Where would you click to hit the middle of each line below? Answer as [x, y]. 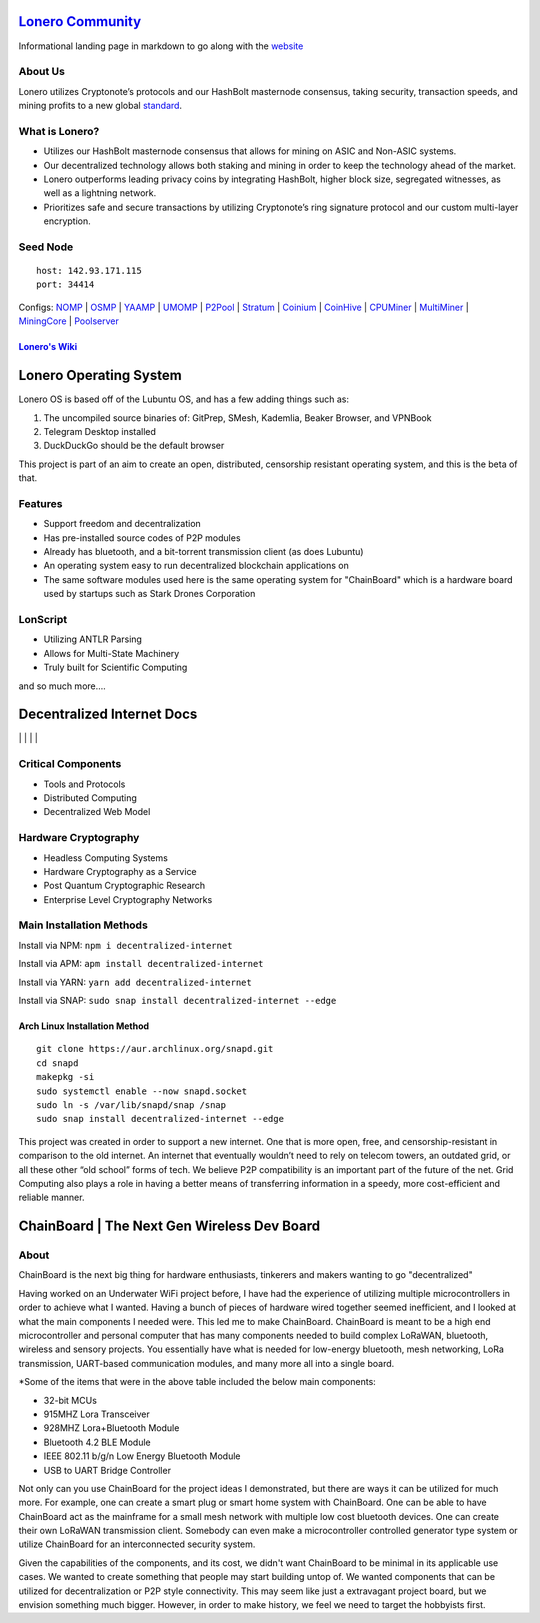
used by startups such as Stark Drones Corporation [149, 594]
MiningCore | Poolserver [69, 321]
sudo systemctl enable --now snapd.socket [142, 1091]
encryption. [67, 221]
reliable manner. [51, 1197]
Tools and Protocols [84, 784]
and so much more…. [62, 686]
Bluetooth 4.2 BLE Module [97, 1442]
